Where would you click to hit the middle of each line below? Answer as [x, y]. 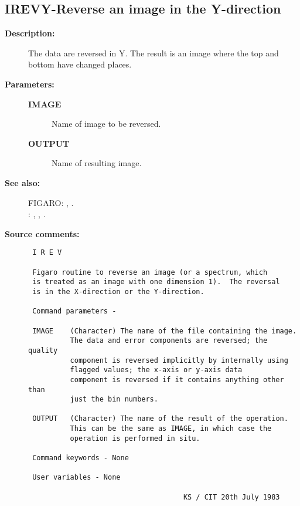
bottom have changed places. [80, 64]
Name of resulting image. [97, 163]
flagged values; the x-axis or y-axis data [156, 370]
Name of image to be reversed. [106, 124]
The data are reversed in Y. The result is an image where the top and [154, 53]
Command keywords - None [81, 458]
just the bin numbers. [114, 399]
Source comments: [42, 233]
